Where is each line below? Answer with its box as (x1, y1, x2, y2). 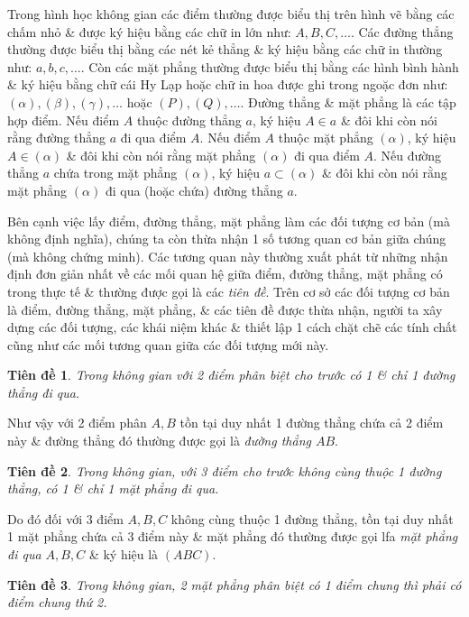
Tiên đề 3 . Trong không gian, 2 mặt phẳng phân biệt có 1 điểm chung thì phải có (7, 575, 462, 594)
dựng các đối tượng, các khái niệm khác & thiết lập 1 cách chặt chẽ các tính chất (7, 318, 457, 336)
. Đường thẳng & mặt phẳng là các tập (240, 92, 456, 111)
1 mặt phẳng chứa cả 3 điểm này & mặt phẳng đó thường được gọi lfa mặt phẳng (7, 527, 458, 546)
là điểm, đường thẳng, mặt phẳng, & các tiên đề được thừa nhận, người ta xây (7, 299, 443, 318)
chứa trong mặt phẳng (53, 163, 178, 182)
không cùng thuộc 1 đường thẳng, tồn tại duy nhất (170, 509, 454, 528)
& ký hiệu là (88, 545, 159, 564)
